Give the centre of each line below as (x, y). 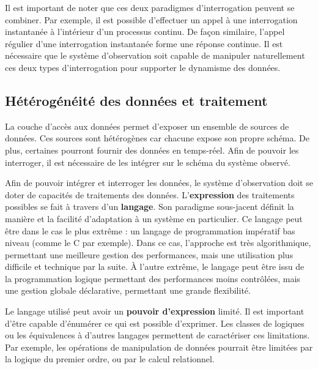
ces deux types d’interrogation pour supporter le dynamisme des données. (143, 67)
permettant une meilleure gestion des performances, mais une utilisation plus (149, 254)
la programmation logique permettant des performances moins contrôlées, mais (153, 278)
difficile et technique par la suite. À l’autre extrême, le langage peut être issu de (155, 266)
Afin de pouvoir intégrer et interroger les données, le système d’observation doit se (159, 183)
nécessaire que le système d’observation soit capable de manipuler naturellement (155, 55)
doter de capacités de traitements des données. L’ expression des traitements (150, 194)
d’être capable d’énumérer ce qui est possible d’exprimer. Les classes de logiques (155, 323)
